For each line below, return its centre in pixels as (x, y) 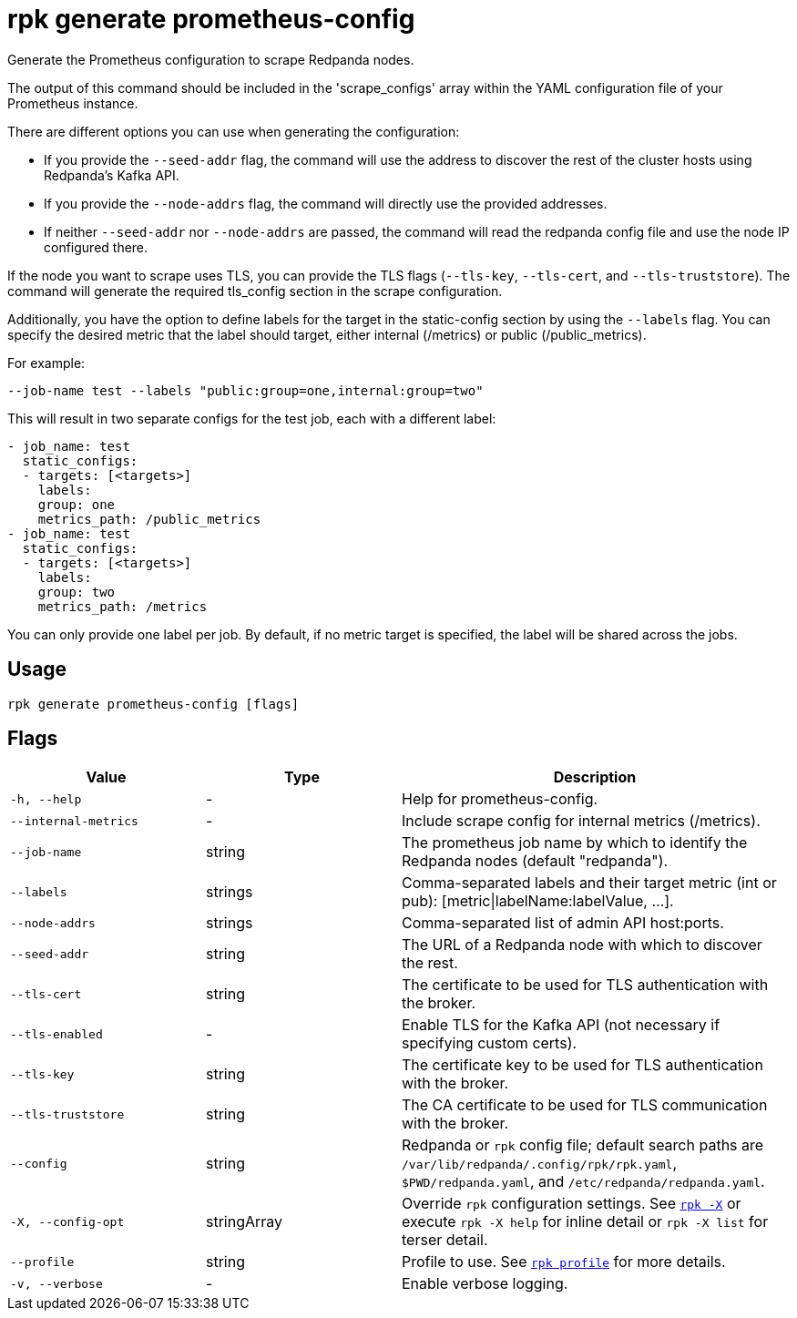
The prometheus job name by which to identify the (575, 843)
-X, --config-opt (67, 1221)
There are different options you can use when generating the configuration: (234, 131)
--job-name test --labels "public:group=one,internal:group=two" (245, 390)
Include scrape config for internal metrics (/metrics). (581, 821)
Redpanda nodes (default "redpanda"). (535, 861)
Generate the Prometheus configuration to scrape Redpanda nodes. (211, 59)
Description (595, 777)
